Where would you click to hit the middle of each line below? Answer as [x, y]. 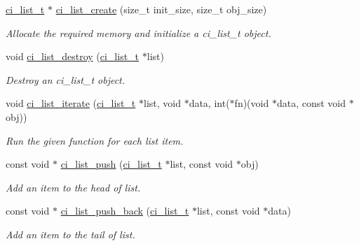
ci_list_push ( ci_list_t [111, 164]
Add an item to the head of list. [73, 187]
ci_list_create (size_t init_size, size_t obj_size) [161, 9]
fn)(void [252, 103]
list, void [162, 103]
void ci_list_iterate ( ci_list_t [71, 103]
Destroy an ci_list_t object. [66, 79]
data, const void [311, 103]
